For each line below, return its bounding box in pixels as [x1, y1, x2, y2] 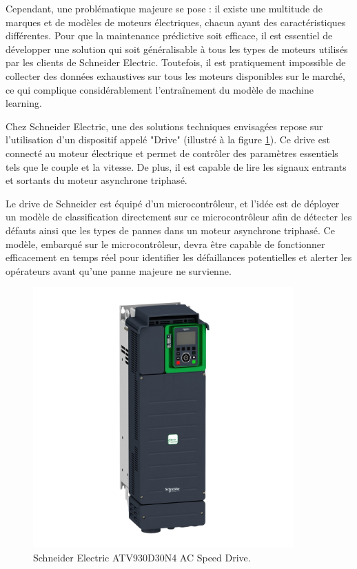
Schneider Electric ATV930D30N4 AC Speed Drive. [33, 550, 251, 564]
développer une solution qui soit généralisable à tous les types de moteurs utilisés [6, 41, 348, 56]
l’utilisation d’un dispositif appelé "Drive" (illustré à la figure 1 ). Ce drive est [6, 132, 330, 147]
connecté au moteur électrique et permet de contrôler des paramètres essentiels [6, 145, 338, 160]
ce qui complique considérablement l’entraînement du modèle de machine [6, 82, 314, 96]
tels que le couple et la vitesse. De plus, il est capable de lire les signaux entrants [6, 159, 347, 174]
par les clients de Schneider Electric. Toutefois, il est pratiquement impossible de [6, 55, 346, 70]
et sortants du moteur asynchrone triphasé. [6, 173, 187, 187]
